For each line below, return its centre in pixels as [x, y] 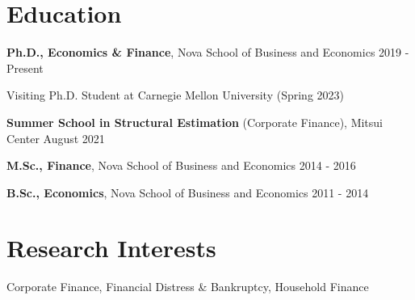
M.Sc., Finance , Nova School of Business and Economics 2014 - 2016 [181, 165]
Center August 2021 [56, 138]
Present [25, 68]
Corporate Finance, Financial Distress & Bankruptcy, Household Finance [188, 287]
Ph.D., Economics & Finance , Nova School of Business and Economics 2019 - [208, 52]
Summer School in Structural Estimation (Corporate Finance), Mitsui [195, 122]
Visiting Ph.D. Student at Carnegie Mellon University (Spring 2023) [175, 95]
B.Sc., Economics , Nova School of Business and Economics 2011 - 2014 [188, 192]
